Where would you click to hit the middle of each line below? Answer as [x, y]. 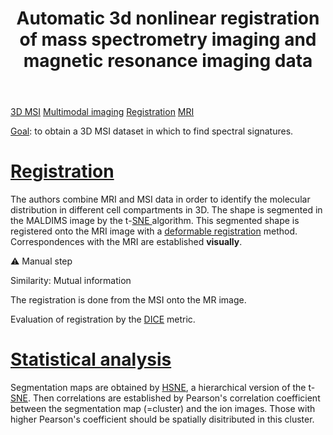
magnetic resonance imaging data [168, 61]
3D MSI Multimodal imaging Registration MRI [102, 112]
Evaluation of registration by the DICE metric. [103, 319]
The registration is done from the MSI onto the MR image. [128, 300]
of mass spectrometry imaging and [168, 39]
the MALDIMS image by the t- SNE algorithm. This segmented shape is [155, 221]
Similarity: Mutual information [71, 281]
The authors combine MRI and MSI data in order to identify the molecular [160, 199]
